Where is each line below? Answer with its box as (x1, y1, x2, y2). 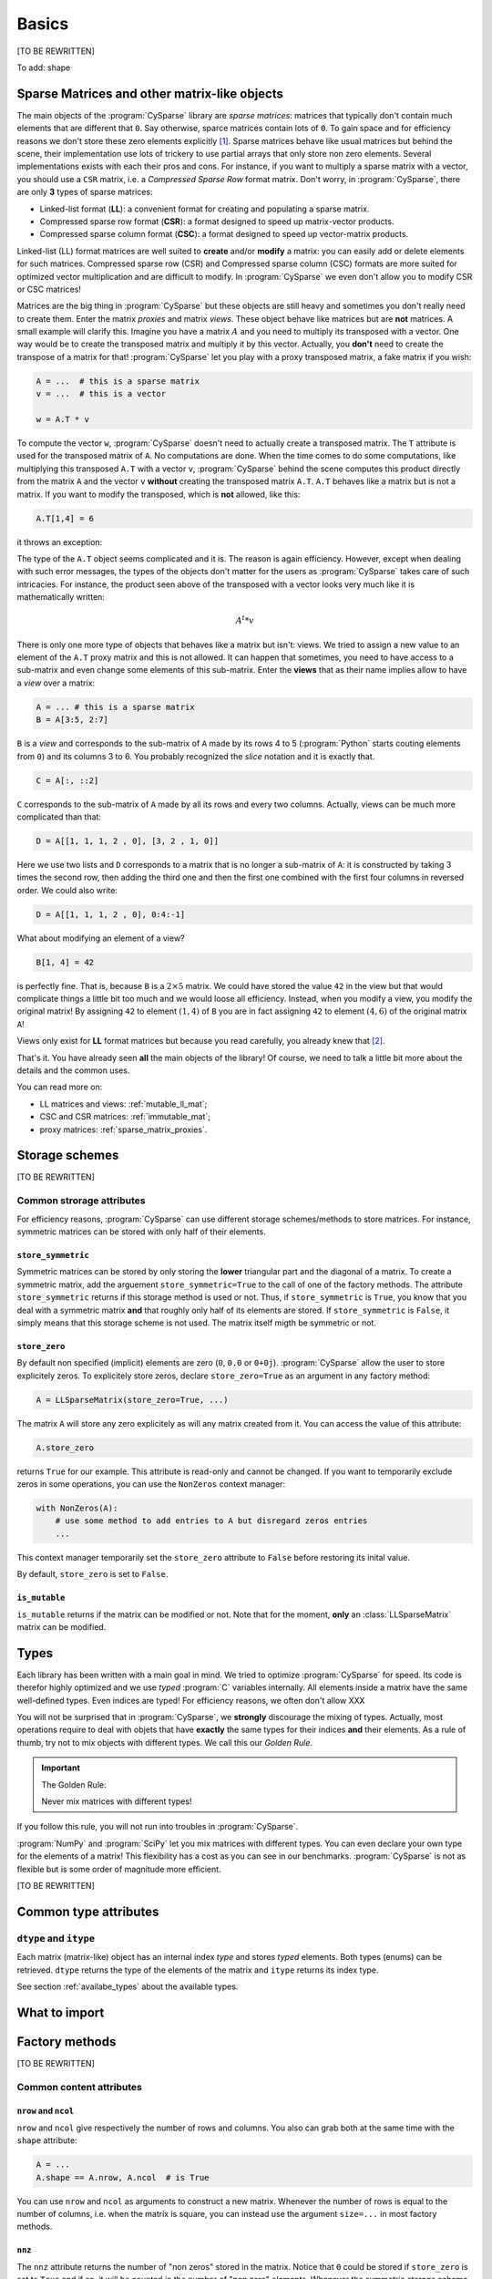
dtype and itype (16, 1932, 96, 1944)
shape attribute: (16, 2135, 77, 2146)
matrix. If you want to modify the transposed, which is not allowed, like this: (16, 489, 301, 500)
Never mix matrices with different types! (41, 1796, 192, 1807)
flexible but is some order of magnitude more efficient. (16, 1863, 222, 1874)
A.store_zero (36, 1442, 95, 1453)
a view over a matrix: (16, 677, 96, 688)
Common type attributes (16, 1903, 159, 1919)
